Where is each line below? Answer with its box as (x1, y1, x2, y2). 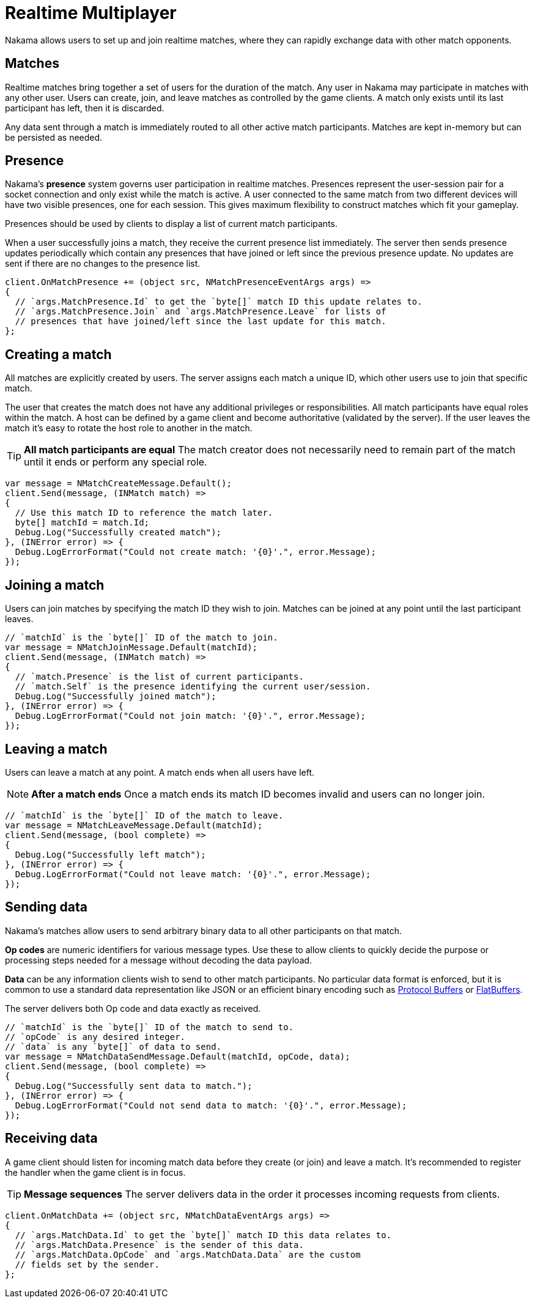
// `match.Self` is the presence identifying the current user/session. (15, 681, 371, 692)
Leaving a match (5, 741, 108, 757)
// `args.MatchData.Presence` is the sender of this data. (15, 1239, 304, 1250)
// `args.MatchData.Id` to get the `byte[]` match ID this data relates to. (15, 1230, 392, 1240)
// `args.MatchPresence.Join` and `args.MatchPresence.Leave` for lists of (15, 306, 386, 317)
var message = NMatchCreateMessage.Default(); (5, 478, 232, 489)
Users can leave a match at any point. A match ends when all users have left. (5, 767, 315, 778)
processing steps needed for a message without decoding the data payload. (5, 954, 312, 965)
